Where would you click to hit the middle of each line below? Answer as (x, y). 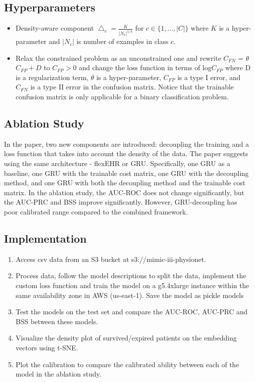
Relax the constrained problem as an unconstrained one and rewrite (118, 58)
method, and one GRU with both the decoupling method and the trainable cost (125, 183)
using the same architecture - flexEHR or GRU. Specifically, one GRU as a (117, 163)
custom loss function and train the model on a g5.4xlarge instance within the (132, 285)
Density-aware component (55, 28)
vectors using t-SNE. (47, 347)
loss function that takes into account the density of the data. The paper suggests (126, 153)
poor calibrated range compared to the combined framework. (96, 212)
